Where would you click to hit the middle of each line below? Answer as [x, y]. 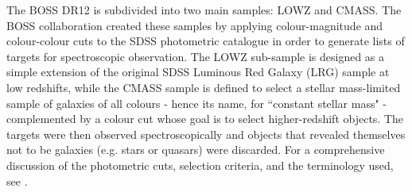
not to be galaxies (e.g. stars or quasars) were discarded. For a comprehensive [196, 150]
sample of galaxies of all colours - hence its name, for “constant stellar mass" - [197, 103]
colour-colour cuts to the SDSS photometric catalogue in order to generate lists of [206, 41]
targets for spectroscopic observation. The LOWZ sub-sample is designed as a [196, 56]
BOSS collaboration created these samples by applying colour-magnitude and [195, 25]
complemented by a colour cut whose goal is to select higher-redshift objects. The [205, 119]
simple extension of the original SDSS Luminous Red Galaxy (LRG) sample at [198, 72]
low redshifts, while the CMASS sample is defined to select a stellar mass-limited [204, 87]
